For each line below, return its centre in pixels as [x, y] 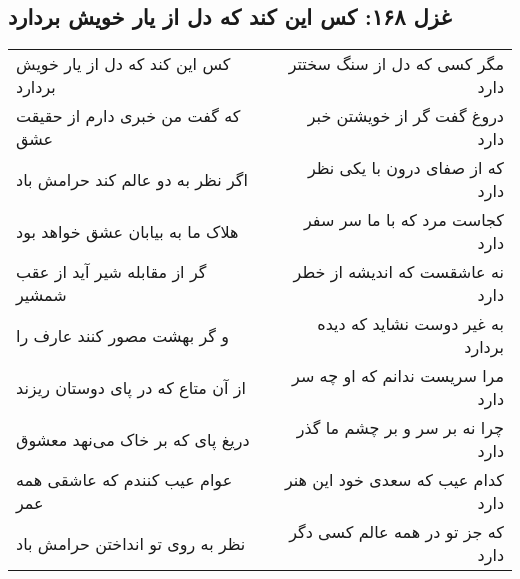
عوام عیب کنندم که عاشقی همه [124, 480]
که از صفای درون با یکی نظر [405, 168]
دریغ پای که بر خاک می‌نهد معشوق [133, 439]
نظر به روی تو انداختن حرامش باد [131, 543]
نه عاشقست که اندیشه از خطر [398, 272]
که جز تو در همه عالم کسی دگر [396, 532]
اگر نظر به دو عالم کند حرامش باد [132, 179]
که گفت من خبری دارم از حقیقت [128, 116]
